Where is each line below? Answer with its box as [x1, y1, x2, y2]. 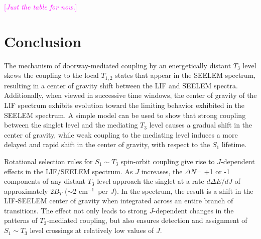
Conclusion [4, 31, 82, 51]
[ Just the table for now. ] [4, 2, 77, 12]
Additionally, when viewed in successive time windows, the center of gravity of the [4, 90, 257, 100]
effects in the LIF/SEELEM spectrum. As [4, 166, 133, 176]
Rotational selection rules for [4, 156, 93, 166]
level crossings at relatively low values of [30, 225, 154, 235]
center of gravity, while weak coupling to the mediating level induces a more [4, 129, 238, 140]
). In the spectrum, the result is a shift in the [114, 185, 253, 196]
